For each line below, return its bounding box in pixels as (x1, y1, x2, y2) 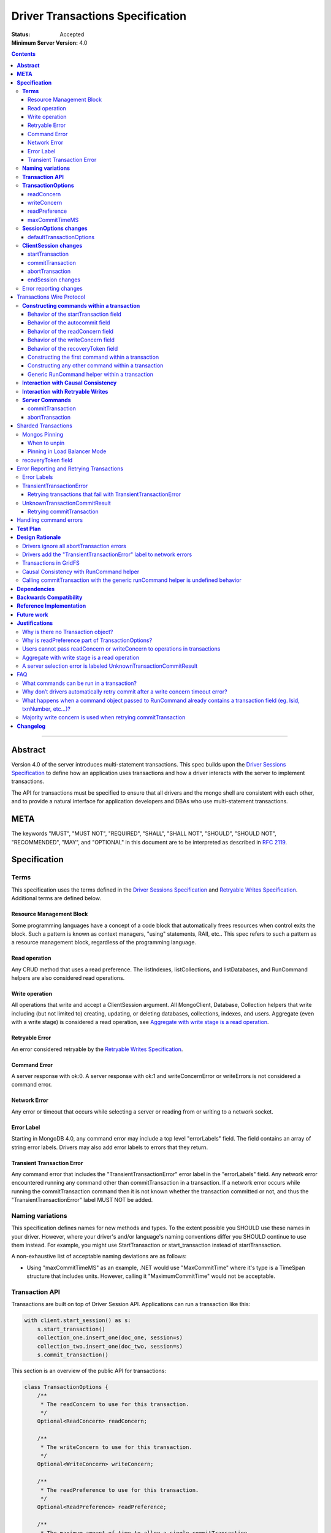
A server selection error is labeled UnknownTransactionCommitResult (22, 662, 198, 670)
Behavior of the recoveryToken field (28, 345, 118, 352)
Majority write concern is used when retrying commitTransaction (22, 714, 186, 721)
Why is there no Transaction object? (22, 628, 113, 635)
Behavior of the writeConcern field (28, 336, 115, 343)
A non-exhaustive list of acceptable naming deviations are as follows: (11, 1253, 187, 1260)
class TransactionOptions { (24, 1383, 108, 1390)
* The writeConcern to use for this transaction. (40, 1443, 192, 1450)
